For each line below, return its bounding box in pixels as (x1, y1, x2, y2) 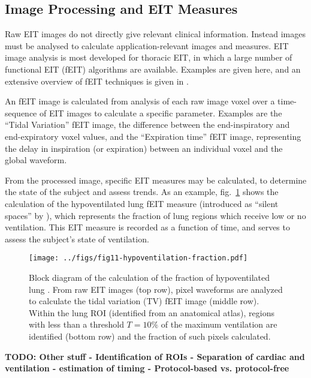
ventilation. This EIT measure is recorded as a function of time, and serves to (5, 221, 290, 233)
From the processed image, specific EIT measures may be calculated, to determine (5, 173, 307, 186)
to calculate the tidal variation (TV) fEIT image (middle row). (29, 295, 259, 307)
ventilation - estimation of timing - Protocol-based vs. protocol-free (5, 362, 289, 374)
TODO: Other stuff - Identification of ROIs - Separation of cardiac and (5, 350, 305, 362)
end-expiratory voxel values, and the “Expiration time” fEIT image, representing (5, 130, 301, 142)
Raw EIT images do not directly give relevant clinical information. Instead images (5, 28, 306, 40)
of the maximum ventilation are (161, 318, 277, 331)
